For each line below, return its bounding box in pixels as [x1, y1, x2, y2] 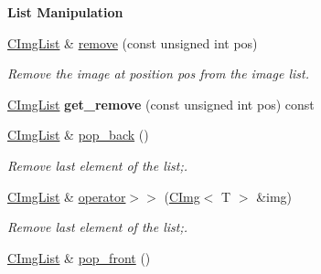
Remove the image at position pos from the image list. [7, 64, 309, 83]
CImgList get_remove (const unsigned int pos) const [7, 94, 315, 113]
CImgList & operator [7, 186, 126, 205]
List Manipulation [7, 3, 123, 21]
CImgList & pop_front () [7, 248, 151, 267]
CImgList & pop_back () [7, 125, 149, 144]
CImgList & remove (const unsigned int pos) [7, 33, 258, 52]
